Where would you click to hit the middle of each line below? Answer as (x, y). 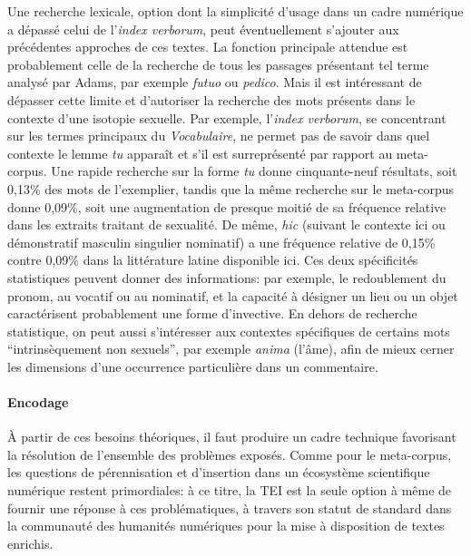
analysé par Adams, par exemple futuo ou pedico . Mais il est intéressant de (215, 82)
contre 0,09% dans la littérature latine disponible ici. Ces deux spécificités (213, 260)
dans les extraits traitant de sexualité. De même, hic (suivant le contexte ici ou (226, 224)
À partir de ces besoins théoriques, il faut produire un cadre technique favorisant (232, 437)
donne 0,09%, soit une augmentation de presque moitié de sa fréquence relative (227, 206)
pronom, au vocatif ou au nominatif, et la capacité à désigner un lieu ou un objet (233, 295)
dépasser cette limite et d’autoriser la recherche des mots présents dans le (211, 99)
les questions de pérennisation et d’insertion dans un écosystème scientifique (219, 472)
